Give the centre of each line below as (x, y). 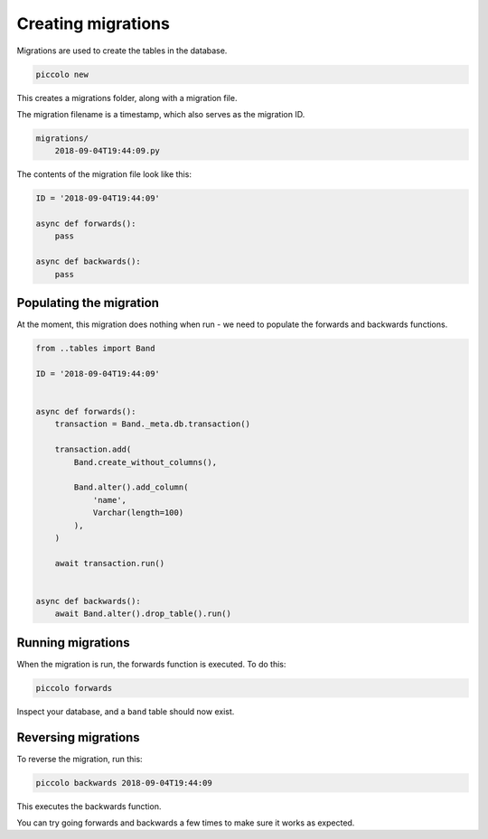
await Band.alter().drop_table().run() (143, 614)
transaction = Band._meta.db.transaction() (152, 424)
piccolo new (62, 74)
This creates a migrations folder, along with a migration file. (127, 98)
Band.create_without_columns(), (145, 462)
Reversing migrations (78, 737)
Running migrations (73, 643)
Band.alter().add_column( (131, 487)
